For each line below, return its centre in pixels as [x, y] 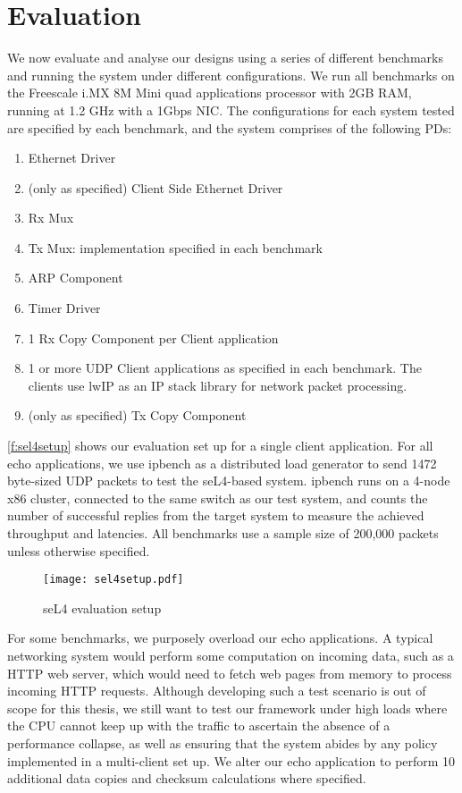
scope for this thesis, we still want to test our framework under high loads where [227, 708]
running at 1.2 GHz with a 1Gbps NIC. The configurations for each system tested [231, 110]
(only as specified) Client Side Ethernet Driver [155, 187]
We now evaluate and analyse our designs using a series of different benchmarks [225, 58]
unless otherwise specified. [79, 550]
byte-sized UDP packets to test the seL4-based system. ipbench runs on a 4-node [229, 481]
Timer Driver [64, 308]
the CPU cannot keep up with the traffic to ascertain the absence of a [199, 726]
